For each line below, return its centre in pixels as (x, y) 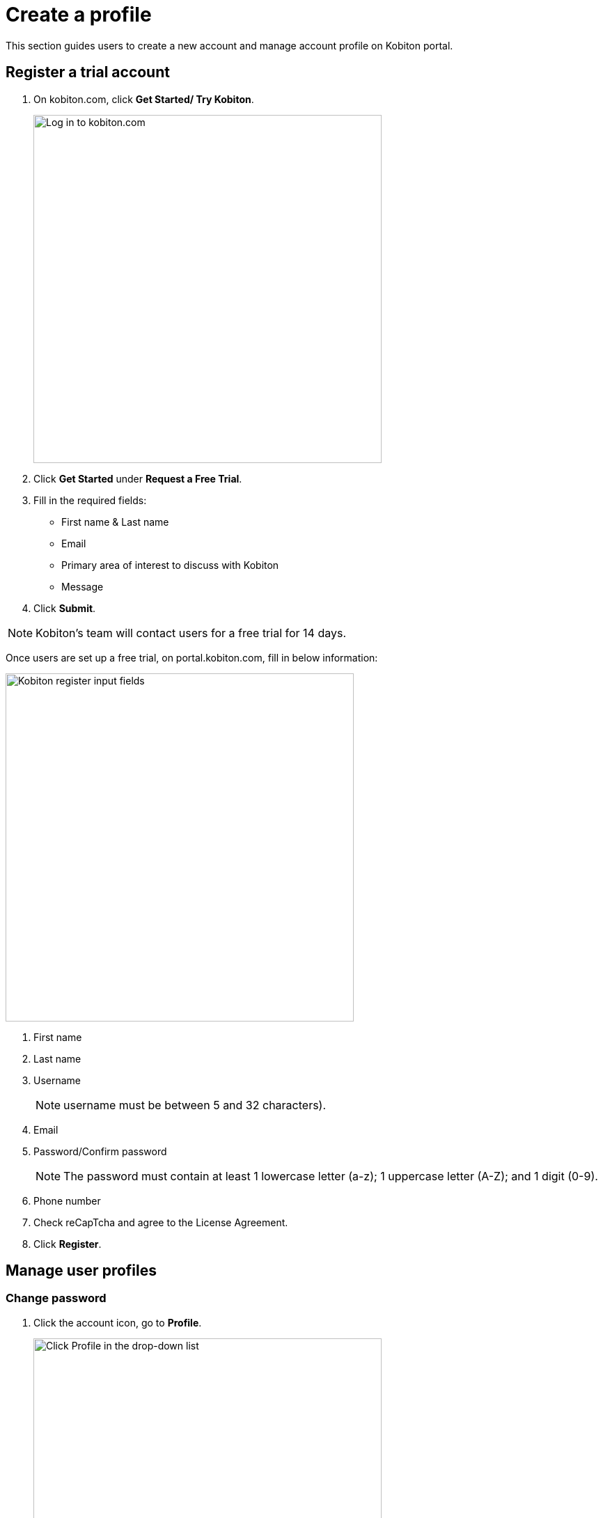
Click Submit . (65, 608)
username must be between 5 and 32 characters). (195, 1105)
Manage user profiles (81, 1271)
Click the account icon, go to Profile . (118, 1322)
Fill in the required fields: (90, 500)
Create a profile (79, 15)
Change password (56, 1298)
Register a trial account (88, 72)
